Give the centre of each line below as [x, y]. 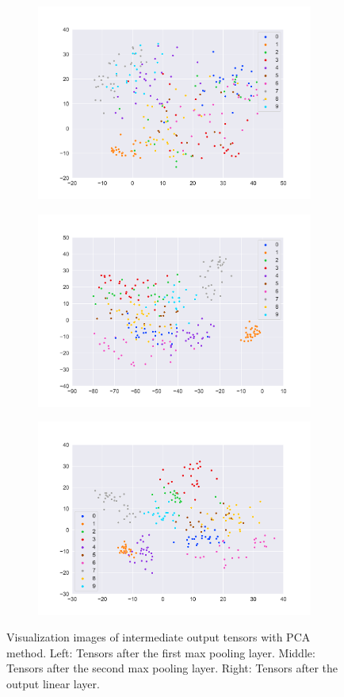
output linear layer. [53, 683]
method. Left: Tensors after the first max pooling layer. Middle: [161, 652]
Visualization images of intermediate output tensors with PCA [159, 637]
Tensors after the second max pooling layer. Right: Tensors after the [172, 668]
